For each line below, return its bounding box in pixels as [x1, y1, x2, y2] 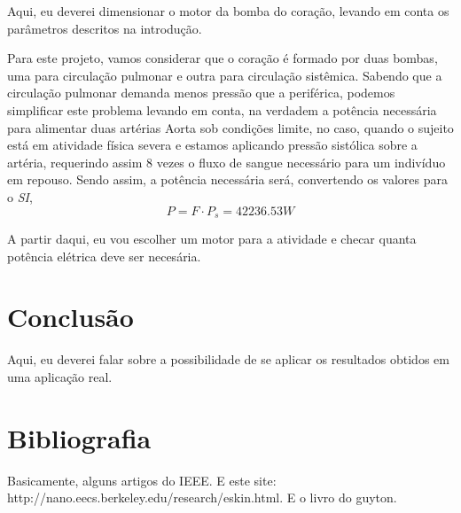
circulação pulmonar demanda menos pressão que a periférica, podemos [7, 83, 395, 102]
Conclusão [7, 299, 134, 335]
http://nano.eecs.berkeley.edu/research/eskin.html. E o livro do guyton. [7, 488, 397, 507]
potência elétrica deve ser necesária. [7, 246, 201, 265]
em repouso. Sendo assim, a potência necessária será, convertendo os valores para [7, 170, 449, 189]
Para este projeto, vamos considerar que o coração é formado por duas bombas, [7, 49, 438, 67]
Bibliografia [7, 419, 152, 455]
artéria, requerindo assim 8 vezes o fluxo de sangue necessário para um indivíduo [7, 152, 446, 171]
